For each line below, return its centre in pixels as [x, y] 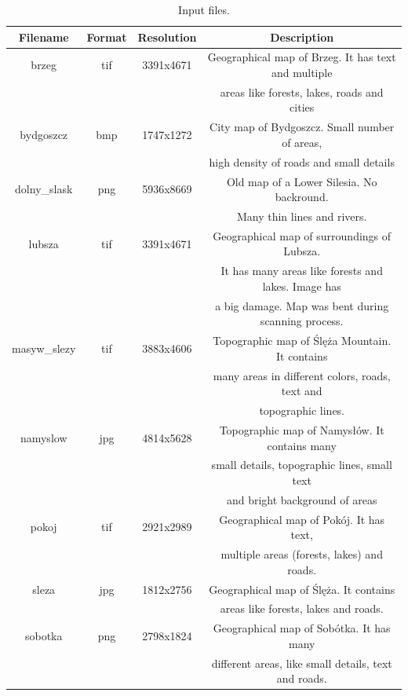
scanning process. [302, 321]
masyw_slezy [44, 348]
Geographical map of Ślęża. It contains [302, 589]
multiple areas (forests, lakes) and [302, 554]
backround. [302, 197]
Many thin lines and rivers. [302, 216]
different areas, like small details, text [302, 663]
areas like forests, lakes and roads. [302, 608]
